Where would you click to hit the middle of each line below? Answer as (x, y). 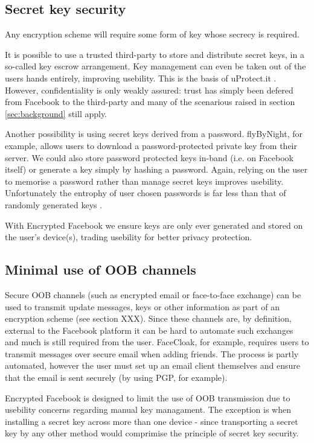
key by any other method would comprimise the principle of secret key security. (152, 433)
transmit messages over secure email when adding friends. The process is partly (152, 353)
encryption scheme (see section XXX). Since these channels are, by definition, (148, 318)
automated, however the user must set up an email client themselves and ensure (152, 365)
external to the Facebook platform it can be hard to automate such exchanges (149, 330)
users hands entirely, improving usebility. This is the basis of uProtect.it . (141, 78)
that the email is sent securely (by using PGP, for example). (116, 378)
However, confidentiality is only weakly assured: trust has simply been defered (149, 90)
